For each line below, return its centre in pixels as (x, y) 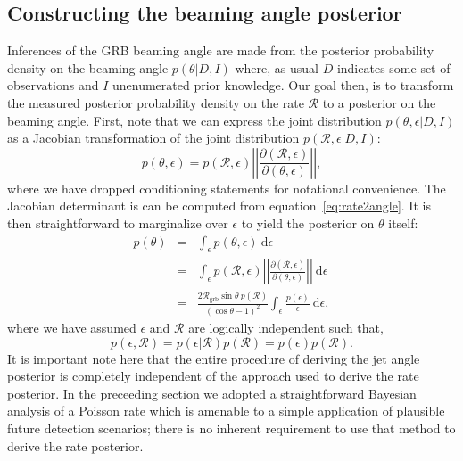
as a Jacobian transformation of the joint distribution (153, 138)
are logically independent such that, (286, 327)
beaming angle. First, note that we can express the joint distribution (194, 120)
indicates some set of (393, 67)
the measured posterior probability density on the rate (156, 102)
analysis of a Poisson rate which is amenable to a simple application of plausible (226, 411)
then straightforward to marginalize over (118, 222)
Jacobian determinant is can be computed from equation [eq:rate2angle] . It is (219, 206)
